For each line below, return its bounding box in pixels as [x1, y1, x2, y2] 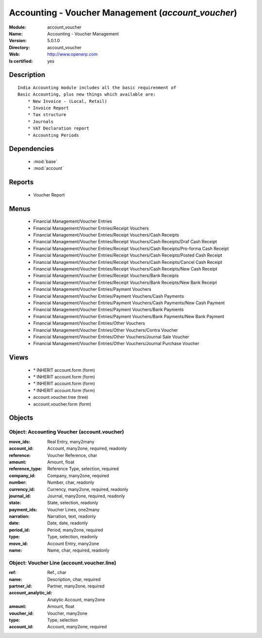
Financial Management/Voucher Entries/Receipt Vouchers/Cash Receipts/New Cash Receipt [33, 266, 218, 272]
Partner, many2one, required [47, 583, 105, 589]
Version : [9, 38, 27, 44]
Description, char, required [47, 576, 101, 582]
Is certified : [9, 58, 33, 64]
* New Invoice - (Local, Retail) [27, 98, 108, 104]
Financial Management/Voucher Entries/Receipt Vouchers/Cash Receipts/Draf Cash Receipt [33, 239, 217, 245]
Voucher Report [33, 192, 65, 197]
